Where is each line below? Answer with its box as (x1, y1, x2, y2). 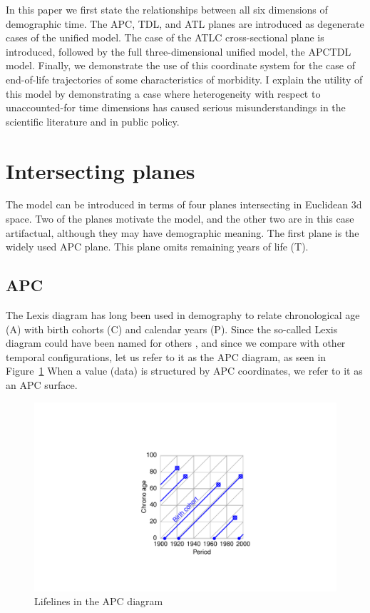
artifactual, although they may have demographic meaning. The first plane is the (6, 225, 359, 240)
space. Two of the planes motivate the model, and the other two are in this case (6, 211, 354, 226)
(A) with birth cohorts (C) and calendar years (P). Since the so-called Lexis (6, 321, 338, 336)
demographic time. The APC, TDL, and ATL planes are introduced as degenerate (6, 16, 364, 31)
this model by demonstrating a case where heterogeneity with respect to (6, 86, 321, 101)
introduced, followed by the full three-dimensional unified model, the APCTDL (6, 44, 351, 59)
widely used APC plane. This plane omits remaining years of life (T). (6, 239, 309, 254)
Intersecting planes (6, 156, 195, 185)
